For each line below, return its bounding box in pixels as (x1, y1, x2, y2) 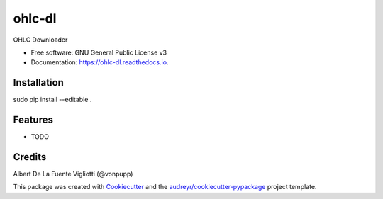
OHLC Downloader (13, 35, 68, 44)
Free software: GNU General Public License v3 (30, 48, 167, 57)
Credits (13, 151, 47, 163)
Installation (13, 76, 64, 89)
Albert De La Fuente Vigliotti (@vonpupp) (13, 170, 133, 178)
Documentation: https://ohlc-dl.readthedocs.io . (30, 58, 169, 67)
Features (13, 114, 53, 126)
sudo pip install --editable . (13, 96, 92, 104)
